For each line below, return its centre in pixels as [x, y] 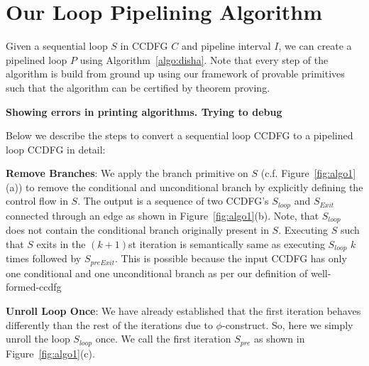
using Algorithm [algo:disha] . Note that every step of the [204, 59]
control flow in [37, 201]
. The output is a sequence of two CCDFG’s [173, 201]
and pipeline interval [226, 46]
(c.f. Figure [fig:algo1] [308, 173]
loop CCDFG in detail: [56, 149]
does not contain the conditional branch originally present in [137, 230]
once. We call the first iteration [163, 339]
